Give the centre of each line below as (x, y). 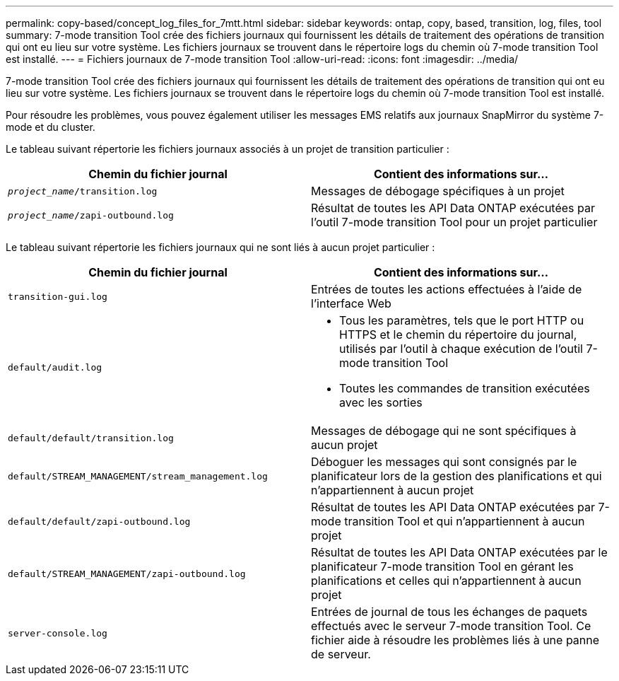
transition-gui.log (58, 296)
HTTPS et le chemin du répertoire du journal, (458, 334)
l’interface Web (351, 303)
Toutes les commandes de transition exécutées (465, 388)
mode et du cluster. (51, 127)
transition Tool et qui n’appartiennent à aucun (465, 521)
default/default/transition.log (91, 438)
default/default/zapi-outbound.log (99, 521)
